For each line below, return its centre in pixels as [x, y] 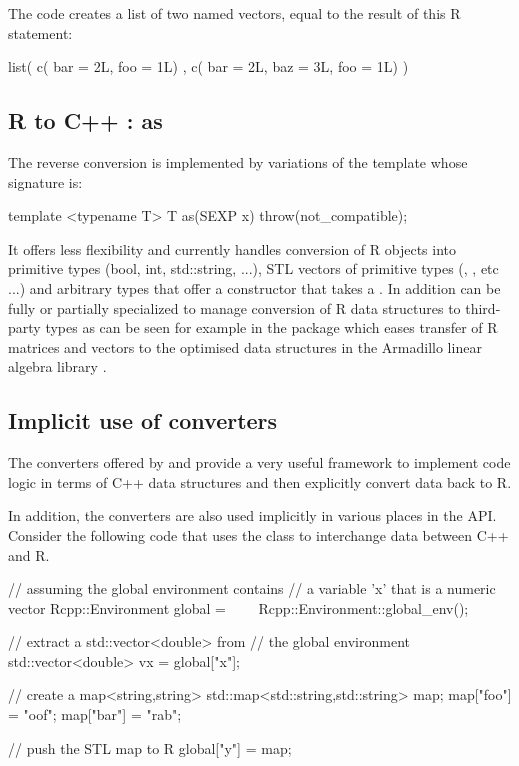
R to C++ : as [85, 120]
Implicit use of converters [143, 420]
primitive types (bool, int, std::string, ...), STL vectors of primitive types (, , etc [253, 268]
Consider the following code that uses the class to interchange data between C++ [258, 534]
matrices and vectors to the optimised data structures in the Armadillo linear [245, 346]
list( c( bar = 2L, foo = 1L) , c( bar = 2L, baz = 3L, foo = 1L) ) [208, 66]
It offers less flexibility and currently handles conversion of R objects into [232, 248]
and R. [29, 554]
